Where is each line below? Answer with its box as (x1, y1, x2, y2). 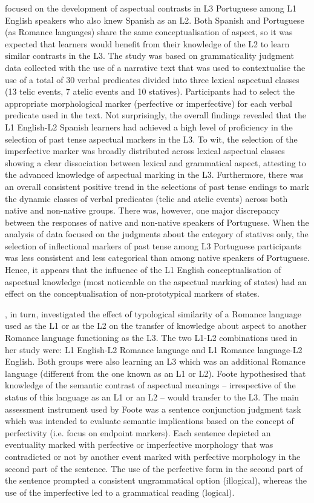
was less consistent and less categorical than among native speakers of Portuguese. (5, 251, 310, 264)
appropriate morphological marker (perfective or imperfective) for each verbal (5, 96, 292, 109)
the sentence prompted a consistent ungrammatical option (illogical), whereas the (5, 474, 307, 487)
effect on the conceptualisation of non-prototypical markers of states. (5, 287, 260, 300)
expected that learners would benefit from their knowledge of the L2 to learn (5, 37, 290, 50)
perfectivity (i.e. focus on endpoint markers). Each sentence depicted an (5, 426, 271, 439)
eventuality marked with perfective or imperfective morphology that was (5, 438, 273, 451)
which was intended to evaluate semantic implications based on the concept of (5, 414, 294, 427)
